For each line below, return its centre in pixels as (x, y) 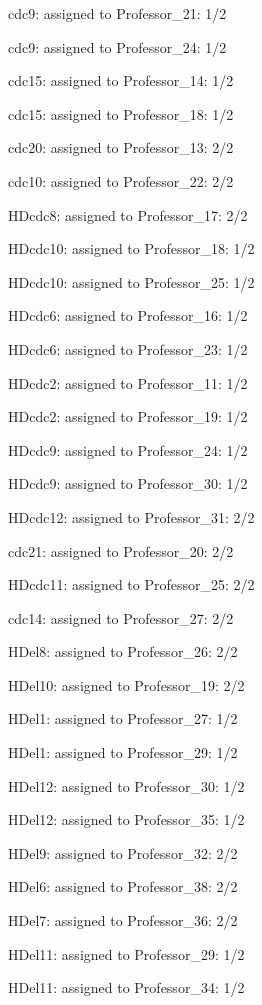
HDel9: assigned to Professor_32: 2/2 (123, 852)
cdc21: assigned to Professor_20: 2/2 (121, 550)
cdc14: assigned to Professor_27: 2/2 (121, 617)
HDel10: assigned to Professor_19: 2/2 (126, 684)
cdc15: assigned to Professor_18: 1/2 (121, 113)
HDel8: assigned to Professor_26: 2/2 (123, 651)
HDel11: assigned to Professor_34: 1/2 (126, 987)
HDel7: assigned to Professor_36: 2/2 (123, 920)
